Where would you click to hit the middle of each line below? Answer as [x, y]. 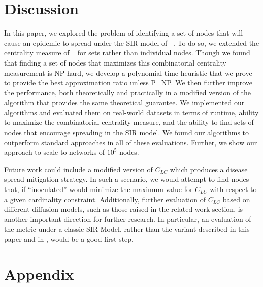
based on [236, 199]
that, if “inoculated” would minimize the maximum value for [98, 189]
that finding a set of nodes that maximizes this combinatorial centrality [115, 62]
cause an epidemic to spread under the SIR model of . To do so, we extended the [132, 42]
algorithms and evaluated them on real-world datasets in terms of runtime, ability [131, 112]
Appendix [39, 274]
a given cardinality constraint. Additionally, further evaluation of [105, 199]
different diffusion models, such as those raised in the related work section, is [124, 209]
